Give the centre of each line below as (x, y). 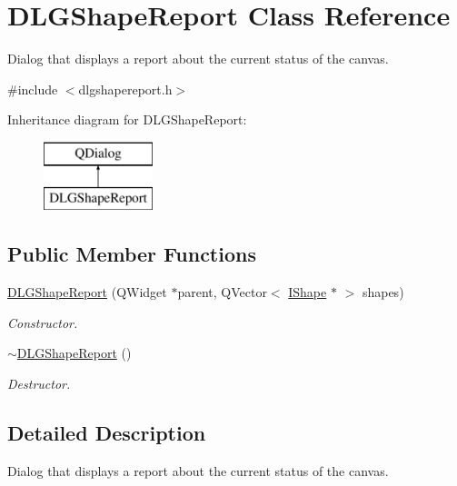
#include (33, 89)
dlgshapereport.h (125, 89)
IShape (308, 292)
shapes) (383, 292)
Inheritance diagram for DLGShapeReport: (127, 119)
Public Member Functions (132, 254)
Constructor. (43, 322)
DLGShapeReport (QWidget (87, 292)
